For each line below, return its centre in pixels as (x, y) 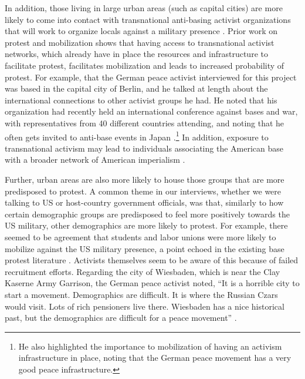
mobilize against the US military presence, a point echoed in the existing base (145, 248)
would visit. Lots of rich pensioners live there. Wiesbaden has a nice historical (145, 306)
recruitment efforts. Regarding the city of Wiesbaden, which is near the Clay (143, 271)
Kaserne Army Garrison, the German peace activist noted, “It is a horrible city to (152, 283)
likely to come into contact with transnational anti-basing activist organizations (148, 19)
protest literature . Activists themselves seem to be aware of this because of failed (152, 260)
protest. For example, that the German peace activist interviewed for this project (151, 77)
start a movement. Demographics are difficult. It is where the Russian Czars (141, 294)
